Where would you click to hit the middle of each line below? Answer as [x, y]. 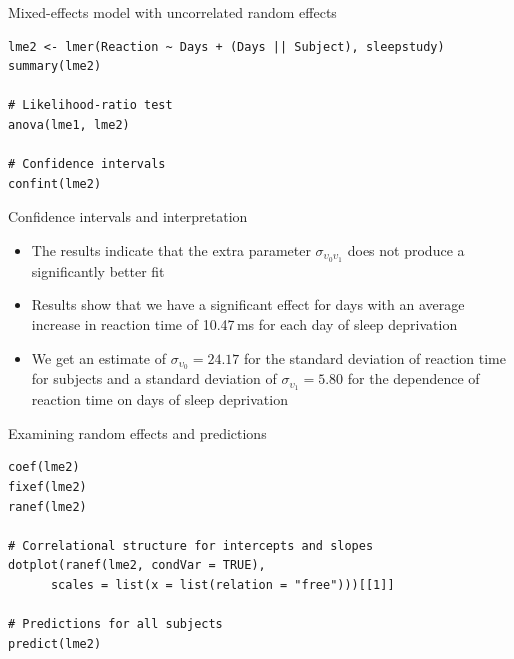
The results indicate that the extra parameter [171, 249]
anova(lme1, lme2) [69, 124]
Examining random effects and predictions [137, 432]
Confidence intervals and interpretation [128, 216]
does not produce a [406, 249]
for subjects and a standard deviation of [154, 378]
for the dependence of [413, 378]
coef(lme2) [44, 467]
